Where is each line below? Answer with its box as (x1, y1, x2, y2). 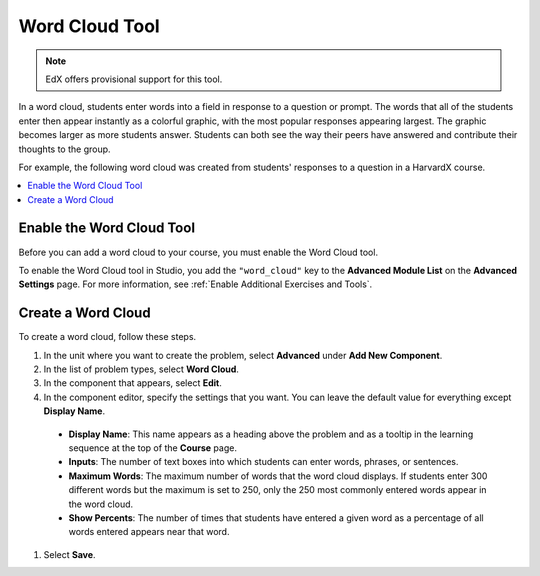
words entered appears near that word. (68, 526, 230, 538)
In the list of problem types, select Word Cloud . (43, 363, 240, 375)
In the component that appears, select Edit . (43, 377, 222, 389)
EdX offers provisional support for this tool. (45, 73, 223, 85)
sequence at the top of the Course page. (68, 442, 237, 454)
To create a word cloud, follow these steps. (18, 331, 197, 343)
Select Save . (43, 548, 96, 560)
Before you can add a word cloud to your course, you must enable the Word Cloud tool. (18, 246, 379, 258)
